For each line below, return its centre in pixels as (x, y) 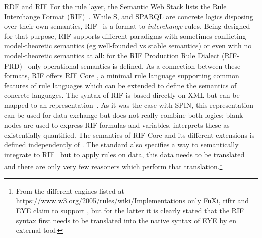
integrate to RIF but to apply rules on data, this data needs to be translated (124, 154)
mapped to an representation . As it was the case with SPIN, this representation (129, 105)
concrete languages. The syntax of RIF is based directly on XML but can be (122, 95)
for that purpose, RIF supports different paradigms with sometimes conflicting (125, 36)
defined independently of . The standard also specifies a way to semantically (121, 144)
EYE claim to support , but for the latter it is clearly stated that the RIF (130, 210)
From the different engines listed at (70, 190)
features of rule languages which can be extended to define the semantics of (120, 85)
